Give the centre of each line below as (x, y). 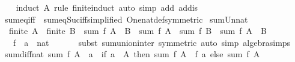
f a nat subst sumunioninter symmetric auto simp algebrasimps (152, 42)
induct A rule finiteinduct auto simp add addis (107, 7)
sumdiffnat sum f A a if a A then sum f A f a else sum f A (132, 54)
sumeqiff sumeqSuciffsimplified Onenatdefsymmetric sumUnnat (126, 19)
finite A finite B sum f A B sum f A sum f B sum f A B (138, 31)
